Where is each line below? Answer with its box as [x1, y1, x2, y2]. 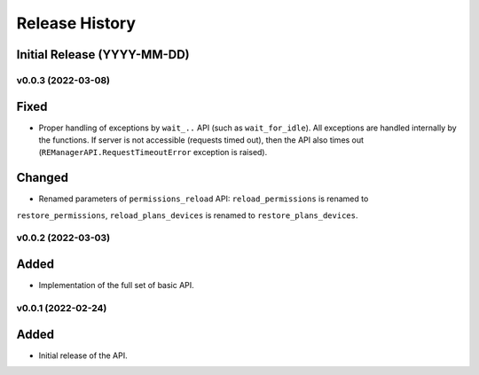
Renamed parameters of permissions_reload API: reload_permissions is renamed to [38, 193, 369, 204]
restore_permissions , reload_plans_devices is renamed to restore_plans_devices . [16, 209, 358, 221]
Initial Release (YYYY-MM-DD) [16, 47, 190, 62]
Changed [16, 170, 68, 185]
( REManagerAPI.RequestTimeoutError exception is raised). [38, 147, 268, 158]
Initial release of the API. [38, 350, 128, 361]
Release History [16, 13, 137, 33]
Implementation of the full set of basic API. [38, 280, 194, 291]
